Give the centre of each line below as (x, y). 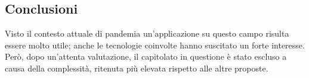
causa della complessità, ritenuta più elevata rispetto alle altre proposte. (137, 68)
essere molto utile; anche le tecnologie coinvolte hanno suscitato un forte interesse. (155, 45)
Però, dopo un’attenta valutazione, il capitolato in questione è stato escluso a (146, 56)
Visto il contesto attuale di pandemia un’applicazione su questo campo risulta (147, 33)
